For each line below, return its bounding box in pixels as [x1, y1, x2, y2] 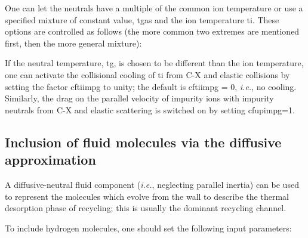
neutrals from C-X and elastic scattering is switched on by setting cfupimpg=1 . [5, 103, 295, 116]
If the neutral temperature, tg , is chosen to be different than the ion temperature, [5, 57, 304, 69]
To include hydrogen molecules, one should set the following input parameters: [5, 221, 292, 234]
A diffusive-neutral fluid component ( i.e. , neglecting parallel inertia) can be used [5, 178, 299, 190]
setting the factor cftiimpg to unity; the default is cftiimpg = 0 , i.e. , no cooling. [5, 80, 297, 92]
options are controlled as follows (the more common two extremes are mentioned [5, 25, 300, 38]
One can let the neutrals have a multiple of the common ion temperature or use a [5, 2, 303, 14]
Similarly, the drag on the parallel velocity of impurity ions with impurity [5, 92, 274, 104]
